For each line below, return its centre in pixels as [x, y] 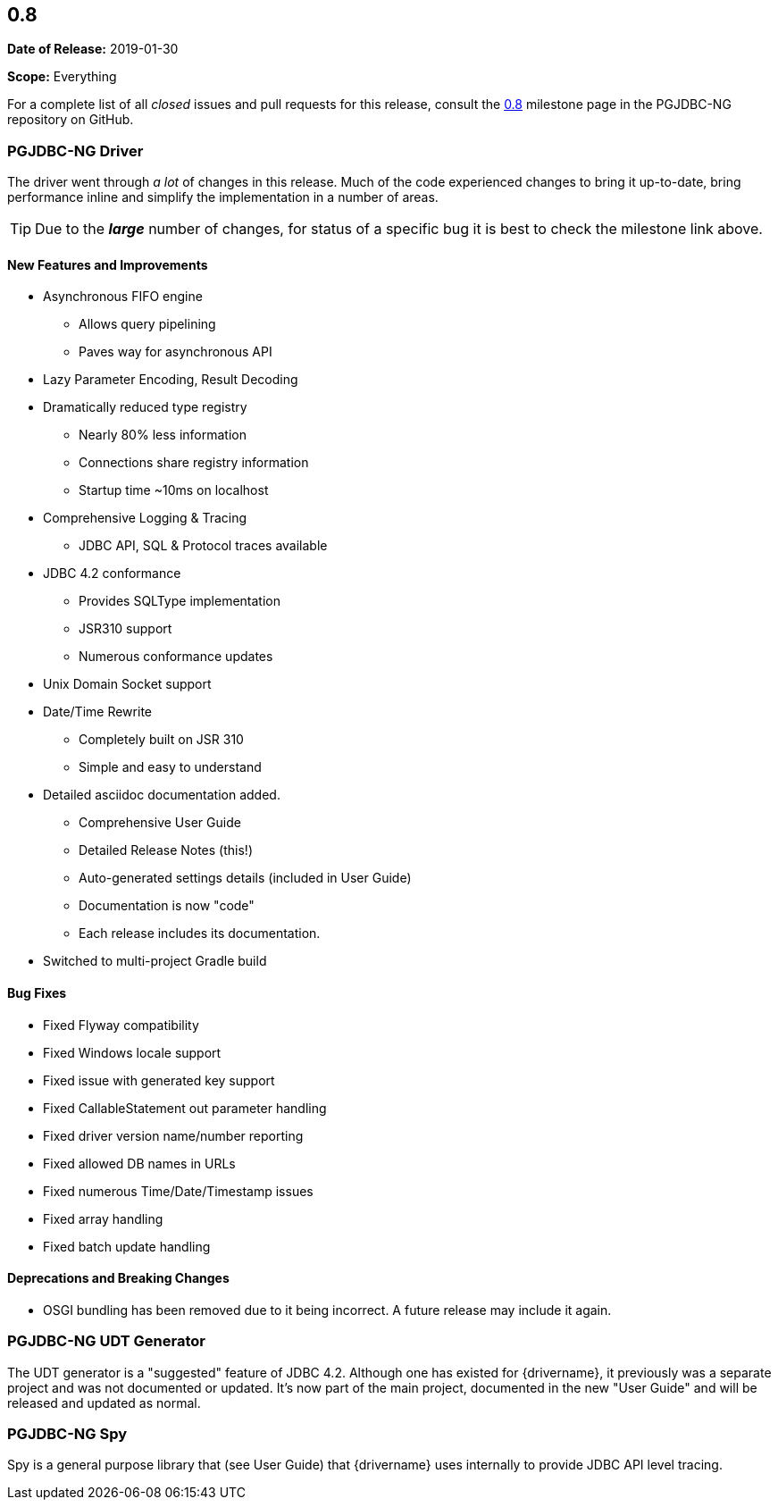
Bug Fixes [37, 993]
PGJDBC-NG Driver [75, 151]
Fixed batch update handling [127, 1246]
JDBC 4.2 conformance [112, 573]
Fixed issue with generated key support [159, 1080]
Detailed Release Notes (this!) [166, 850]
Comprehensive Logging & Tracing [145, 518]
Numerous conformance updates [176, 657]
